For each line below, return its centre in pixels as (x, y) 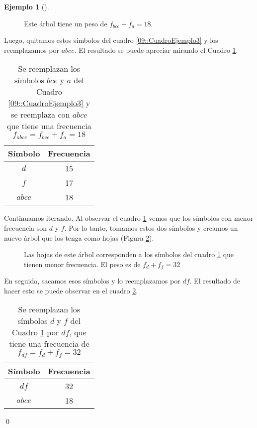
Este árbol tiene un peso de (66, 23)
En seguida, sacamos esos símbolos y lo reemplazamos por (92, 281)
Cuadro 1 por (35, 332)
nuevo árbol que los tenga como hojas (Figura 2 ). (79, 237)
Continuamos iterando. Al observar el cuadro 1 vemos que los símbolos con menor (129, 218)
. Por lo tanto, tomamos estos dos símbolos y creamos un (151, 227)
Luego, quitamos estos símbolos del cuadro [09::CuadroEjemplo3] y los (111, 40)
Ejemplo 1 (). (27, 6)
